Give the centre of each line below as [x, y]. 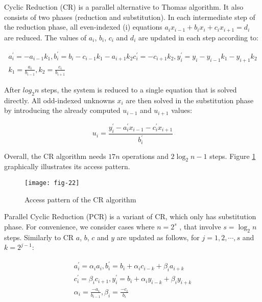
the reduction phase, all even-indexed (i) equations [83, 27]
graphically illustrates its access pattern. [67, 166]
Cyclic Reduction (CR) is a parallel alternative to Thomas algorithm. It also [124, 7]
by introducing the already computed [62, 110]
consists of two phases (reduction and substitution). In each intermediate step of [130, 17]
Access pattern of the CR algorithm [80, 199]
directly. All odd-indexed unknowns [59, 100]
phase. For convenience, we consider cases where [79, 226]
